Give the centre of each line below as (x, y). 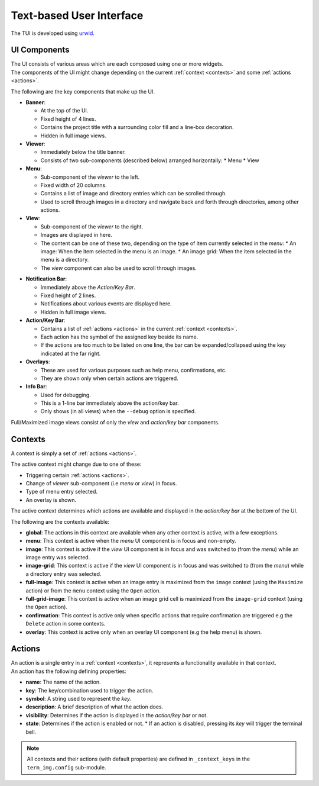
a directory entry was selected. (64, 574)
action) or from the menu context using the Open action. (93, 590)
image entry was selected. (58, 558)
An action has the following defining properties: (69, 671)
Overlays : (38, 362)
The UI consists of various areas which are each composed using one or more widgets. (117, 64)
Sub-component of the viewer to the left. (90, 177)
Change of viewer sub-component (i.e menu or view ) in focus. (101, 483)
